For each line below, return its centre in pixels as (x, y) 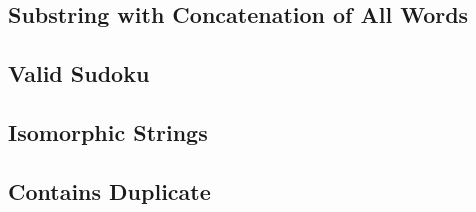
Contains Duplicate (109, 190)
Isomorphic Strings (108, 131)
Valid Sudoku (79, 73)
